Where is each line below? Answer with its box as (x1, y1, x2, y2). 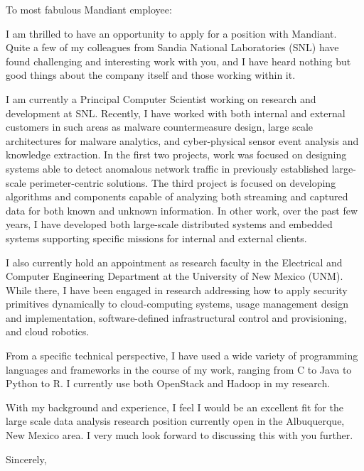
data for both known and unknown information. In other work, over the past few (6, 202, 358, 217)
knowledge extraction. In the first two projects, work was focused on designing (6, 147, 347, 162)
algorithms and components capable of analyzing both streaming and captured (6, 189, 348, 204)
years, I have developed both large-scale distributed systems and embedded (6, 217, 333, 232)
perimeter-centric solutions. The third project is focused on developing (29, 175, 336, 190)
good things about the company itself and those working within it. (6, 67, 296, 82)
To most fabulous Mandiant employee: (6, 2, 172, 16)
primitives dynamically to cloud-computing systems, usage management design (6, 296, 348, 311)
